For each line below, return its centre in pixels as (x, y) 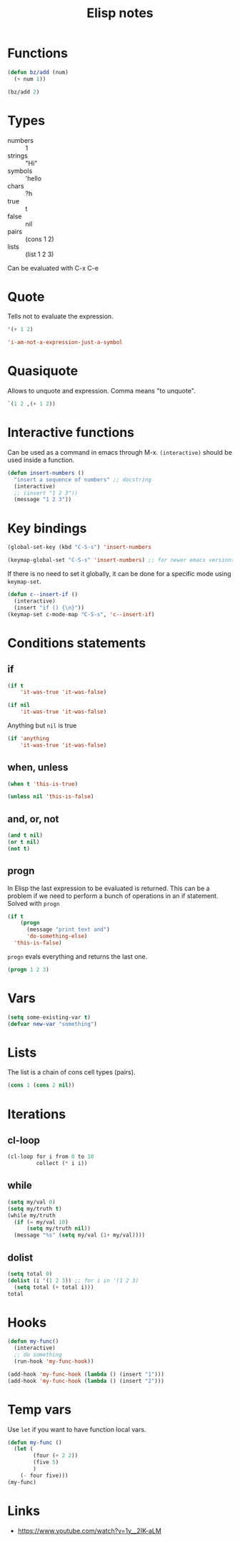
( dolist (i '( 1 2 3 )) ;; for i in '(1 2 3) (73, 1280)
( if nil (19, 705)
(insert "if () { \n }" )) (49, 608)
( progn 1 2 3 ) (29, 969)
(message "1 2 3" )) (43, 500)
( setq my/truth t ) (35, 1209)
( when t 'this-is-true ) (43, 784)
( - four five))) (45, 1476)
